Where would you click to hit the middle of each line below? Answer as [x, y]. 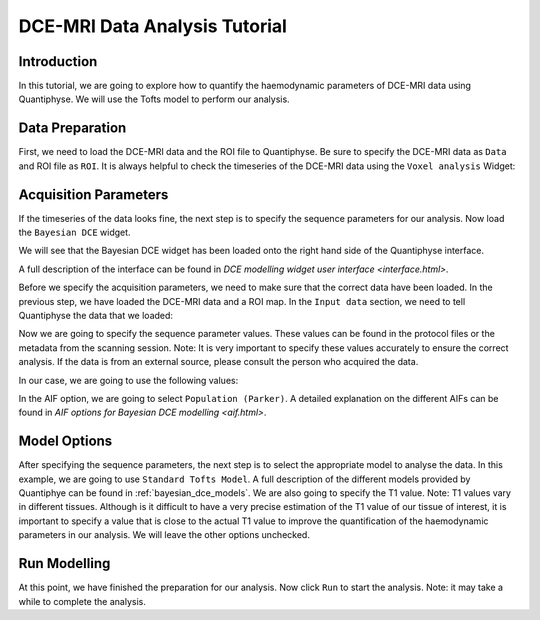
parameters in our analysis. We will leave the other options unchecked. [164, 535]
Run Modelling [64, 563]
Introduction [58, 61]
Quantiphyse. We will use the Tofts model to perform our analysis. [154, 99]
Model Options [65, 441]
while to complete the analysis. [82, 601]
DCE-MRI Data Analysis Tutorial [152, 26]
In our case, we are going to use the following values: [128, 380]
